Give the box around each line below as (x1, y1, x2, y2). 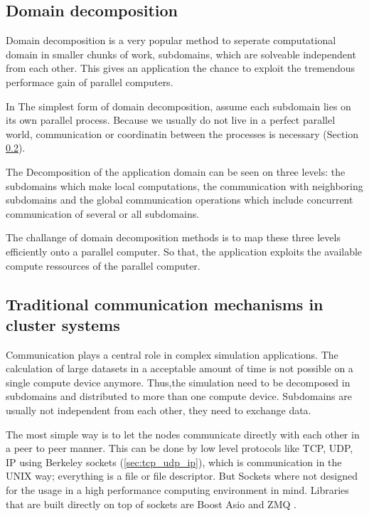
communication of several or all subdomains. (6, 206, 200, 221)
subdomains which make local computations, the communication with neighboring (6, 178, 363, 193)
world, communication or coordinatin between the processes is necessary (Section (6, 126, 359, 141)
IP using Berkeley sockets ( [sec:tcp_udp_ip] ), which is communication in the (6, 454, 342, 469)
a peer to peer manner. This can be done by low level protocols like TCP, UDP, (6, 441, 353, 456)
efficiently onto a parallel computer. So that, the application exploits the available (6, 243, 363, 258)
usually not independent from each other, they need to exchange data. (6, 403, 311, 418)
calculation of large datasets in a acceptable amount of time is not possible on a (6, 361, 353, 376)
